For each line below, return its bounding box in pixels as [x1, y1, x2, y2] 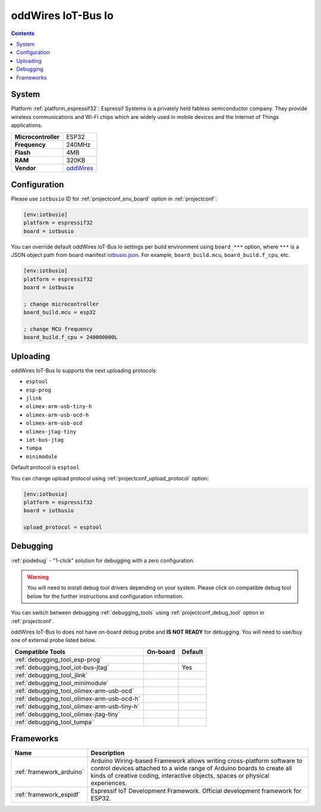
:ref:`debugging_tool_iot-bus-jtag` [14, 663, 109, 672]
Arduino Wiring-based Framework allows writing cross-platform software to [90, 757, 303, 765]
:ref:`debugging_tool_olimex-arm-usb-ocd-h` [14, 694, 141, 703]
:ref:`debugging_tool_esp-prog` [14, 655, 102, 663]
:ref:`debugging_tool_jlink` [14, 671, 88, 679]
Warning [27, 573, 49, 580]
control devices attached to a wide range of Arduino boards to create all [90, 764, 292, 773]
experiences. [90, 779, 127, 788]
